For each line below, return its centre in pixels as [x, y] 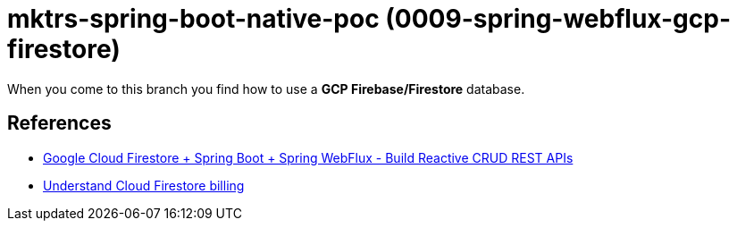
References [59, 123]
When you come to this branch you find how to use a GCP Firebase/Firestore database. [266, 89]
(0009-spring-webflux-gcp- [558, 19]
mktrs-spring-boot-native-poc [193, 19]
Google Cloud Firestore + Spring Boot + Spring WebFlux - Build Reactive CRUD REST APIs [308, 157]
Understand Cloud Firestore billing [144, 185]
